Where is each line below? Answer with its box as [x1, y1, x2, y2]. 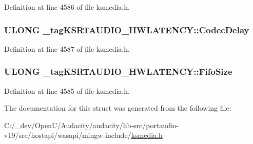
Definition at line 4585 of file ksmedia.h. [4, 85, 130, 96]
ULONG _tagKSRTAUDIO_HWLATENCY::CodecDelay [4, 23, 249, 36]
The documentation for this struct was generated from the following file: [4, 102, 231, 113]
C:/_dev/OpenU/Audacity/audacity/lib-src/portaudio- [4, 119, 179, 130]
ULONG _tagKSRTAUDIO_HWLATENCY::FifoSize [4, 65, 232, 78]
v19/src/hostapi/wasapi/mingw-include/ [4, 130, 131, 140]
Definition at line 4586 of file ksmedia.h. [4, 2, 130, 12]
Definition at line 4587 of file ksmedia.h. [4, 43, 130, 54]
